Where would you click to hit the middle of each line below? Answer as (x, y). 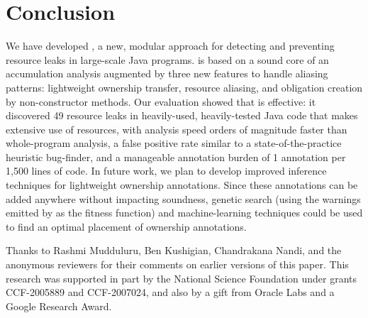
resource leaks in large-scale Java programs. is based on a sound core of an (167, 59)
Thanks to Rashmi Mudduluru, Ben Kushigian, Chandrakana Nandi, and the (174, 250)
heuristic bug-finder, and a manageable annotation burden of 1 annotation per (176, 157)
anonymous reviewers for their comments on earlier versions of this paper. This (177, 264)
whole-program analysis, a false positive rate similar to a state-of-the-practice (174, 143)
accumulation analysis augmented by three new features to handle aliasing (167, 73)
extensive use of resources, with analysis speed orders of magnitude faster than (177, 129)
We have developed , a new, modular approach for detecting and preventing (170, 46)
